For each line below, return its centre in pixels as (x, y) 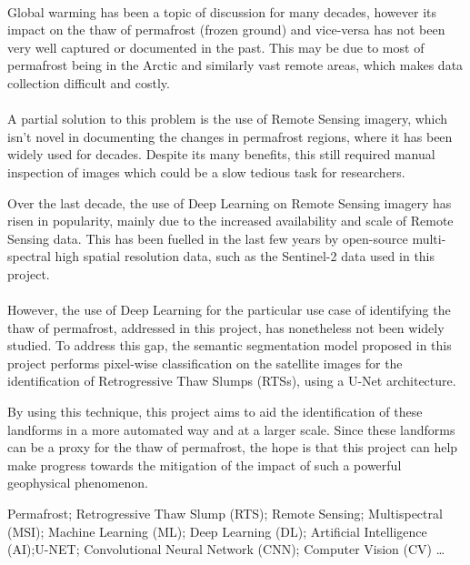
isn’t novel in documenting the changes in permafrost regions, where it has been (230, 136)
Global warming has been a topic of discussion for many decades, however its (222, 11)
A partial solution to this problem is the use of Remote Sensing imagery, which (228, 119)
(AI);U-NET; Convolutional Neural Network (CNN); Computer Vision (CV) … (226, 549)
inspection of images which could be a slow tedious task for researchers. (206, 172)
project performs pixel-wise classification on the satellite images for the (205, 363)
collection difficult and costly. (89, 82)
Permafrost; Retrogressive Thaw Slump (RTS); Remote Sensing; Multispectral (225, 514)
